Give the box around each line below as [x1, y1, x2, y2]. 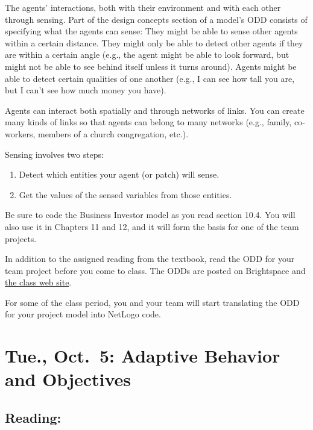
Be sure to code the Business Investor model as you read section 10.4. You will [5, 208, 296, 221]
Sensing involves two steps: [5, 148, 104, 160]
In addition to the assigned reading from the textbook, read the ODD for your [5, 252, 295, 265]
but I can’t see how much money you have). [5, 84, 166, 96]
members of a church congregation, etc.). [37, 127, 189, 140]
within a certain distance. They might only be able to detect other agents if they [5, 36, 303, 49]
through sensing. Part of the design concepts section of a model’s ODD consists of [5, 13, 308, 25]
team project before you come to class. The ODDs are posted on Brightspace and [5, 264, 306, 276]
